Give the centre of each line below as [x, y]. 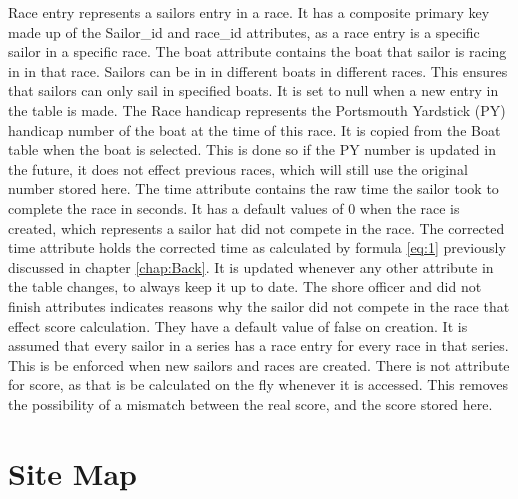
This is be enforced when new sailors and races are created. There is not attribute [259, 364]
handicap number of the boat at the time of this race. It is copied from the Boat [254, 129]
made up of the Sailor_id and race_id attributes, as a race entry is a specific [244, 31]
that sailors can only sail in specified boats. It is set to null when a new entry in [253, 90]
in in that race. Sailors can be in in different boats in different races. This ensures [258, 70]
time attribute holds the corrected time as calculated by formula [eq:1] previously [257, 247]
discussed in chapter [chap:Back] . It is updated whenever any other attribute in [251, 266]
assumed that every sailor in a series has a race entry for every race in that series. [258, 345]
